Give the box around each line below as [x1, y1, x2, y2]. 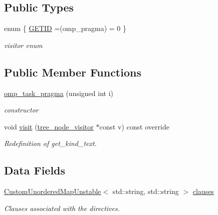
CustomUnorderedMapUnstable [4, 186, 101, 196]
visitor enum [4, 39, 43, 50]
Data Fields [4, 162, 66, 178]
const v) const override [99, 121, 169, 131]
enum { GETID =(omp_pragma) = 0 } [4, 23, 126, 33]
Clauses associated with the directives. [4, 202, 120, 213]
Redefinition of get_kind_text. [4, 138, 97, 148]
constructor [4, 104, 39, 115]
